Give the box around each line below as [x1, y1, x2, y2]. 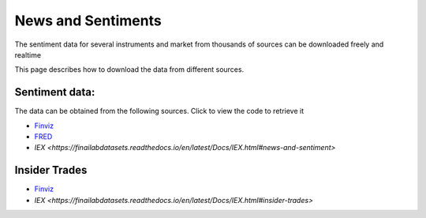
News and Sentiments [14, 12, 162, 29]
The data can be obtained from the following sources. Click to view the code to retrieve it [14, 107, 305, 116]
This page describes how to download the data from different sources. [14, 65, 245, 74]
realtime [14, 50, 42, 59]
